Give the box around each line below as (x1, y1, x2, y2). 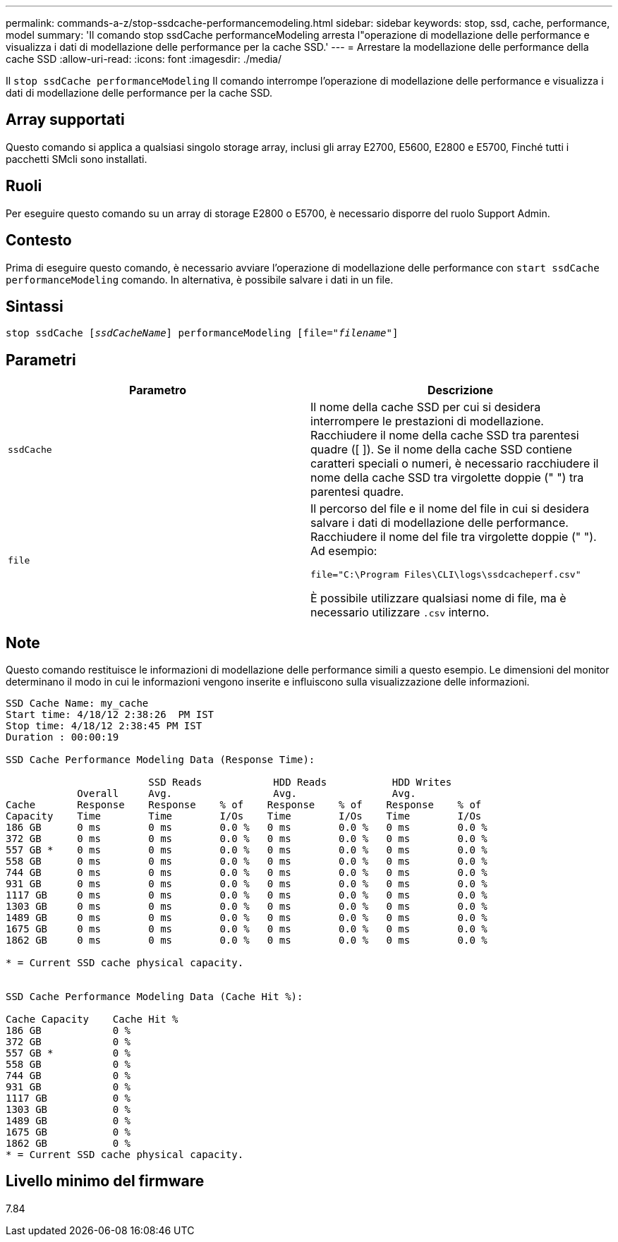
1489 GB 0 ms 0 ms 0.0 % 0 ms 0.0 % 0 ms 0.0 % (6, 912, 487, 924)
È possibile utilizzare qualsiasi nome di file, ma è (310, 591, 566, 606)
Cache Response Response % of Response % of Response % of (6, 799, 482, 811)
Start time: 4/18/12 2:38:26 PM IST (6, 709, 214, 721)
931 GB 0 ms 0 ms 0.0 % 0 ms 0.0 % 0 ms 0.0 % (6, 878, 487, 890)
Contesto (6, 231, 72, 250)
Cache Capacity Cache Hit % (6, 1013, 178, 1025)
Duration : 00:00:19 (6, 731, 119, 743)
